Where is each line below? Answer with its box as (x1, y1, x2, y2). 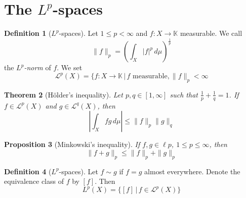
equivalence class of (4, 176, 64, 186)
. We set (57, 62, 83, 73)
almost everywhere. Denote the (144, 166, 240, 176)
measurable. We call (180, 28, 242, 38)
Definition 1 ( (4, 28, 52, 38)
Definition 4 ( (4, 166, 52, 176)
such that (170, 89, 198, 100)
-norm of (24, 62, 51, 73)
